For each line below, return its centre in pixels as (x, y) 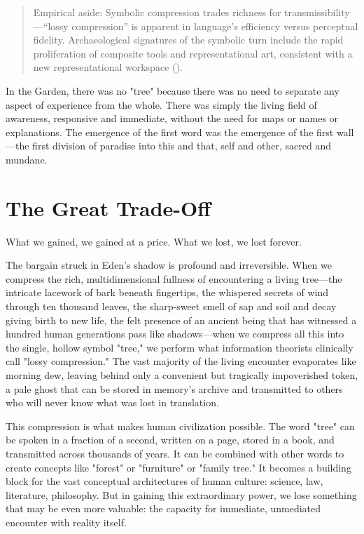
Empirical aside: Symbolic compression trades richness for (157, 12)
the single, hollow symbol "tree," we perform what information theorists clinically (180, 347)
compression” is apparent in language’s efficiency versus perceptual (215, 26)
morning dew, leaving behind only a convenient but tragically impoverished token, (182, 375)
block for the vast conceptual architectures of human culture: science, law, (164, 481)
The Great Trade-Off (108, 207)
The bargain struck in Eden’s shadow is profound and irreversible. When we (169, 265)
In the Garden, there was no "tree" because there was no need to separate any (173, 90)
